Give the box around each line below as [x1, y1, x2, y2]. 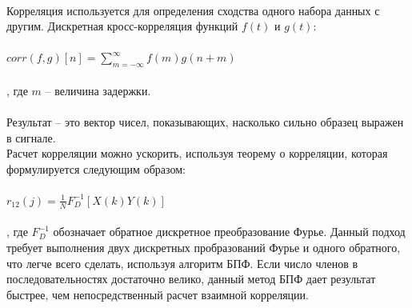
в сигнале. [6, 129, 56, 146]
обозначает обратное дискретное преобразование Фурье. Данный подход [53, 223, 406, 240]
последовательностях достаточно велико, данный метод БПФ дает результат [6, 270, 376, 287]
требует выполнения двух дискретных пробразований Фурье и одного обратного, [6, 238, 401, 255]
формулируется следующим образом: [6, 160, 186, 177]
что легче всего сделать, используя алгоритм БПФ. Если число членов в [6, 254, 358, 271]
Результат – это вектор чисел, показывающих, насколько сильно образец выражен [6, 113, 404, 130]
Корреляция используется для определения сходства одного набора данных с [6, 2, 380, 18]
